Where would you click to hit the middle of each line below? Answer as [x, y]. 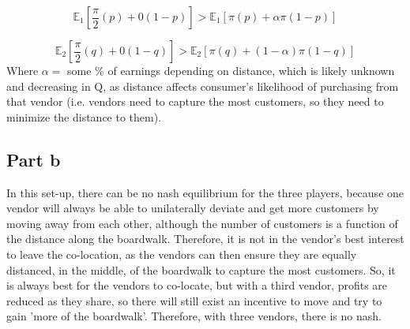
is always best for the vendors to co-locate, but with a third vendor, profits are [197, 285]
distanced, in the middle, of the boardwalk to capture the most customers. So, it [201, 269]
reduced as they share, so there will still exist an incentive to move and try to [194, 300]
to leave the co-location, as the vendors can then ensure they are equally [182, 254]
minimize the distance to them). [84, 116]
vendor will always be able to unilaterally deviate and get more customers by [193, 208]
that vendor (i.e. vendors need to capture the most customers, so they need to [195, 101]
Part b [34, 159]
